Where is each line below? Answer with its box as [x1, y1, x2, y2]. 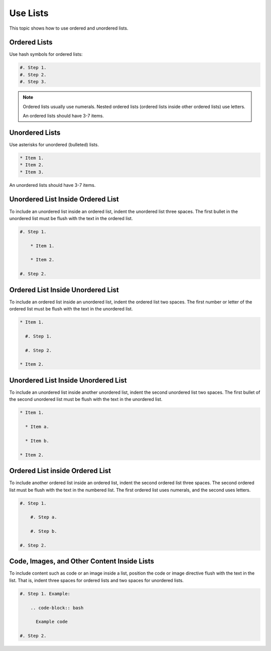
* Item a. [25, 424, 50, 429]
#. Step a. [30, 514, 57, 520]
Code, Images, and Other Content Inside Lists [9, 557, 155, 566]
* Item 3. [20, 169, 44, 175]
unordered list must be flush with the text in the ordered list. [9, 215, 133, 221]
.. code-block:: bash [30, 605, 84, 610]
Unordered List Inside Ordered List [9, 195, 119, 203]
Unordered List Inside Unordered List [9, 376, 127, 384]
